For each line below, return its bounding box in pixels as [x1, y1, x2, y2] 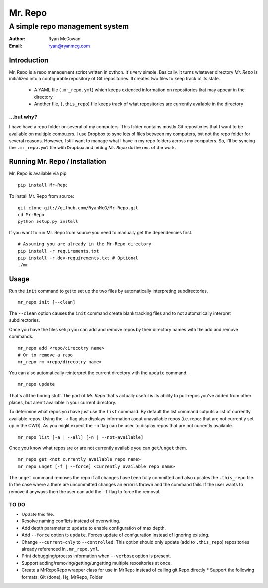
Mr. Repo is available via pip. [9, 170, 68, 176]
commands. [9, 333, 34, 340]
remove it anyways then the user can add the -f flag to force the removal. [9, 488, 161, 494]
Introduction [9, 56, 49, 64]
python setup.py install [18, 219, 78, 224]
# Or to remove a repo [18, 352, 73, 358]
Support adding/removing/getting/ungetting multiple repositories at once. [21, 560, 172, 566]
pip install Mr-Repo [18, 182, 68, 188]
